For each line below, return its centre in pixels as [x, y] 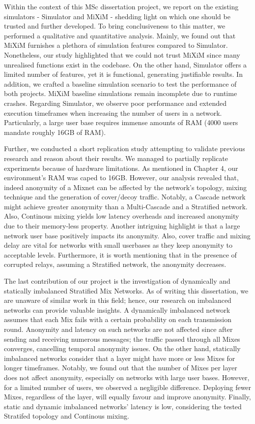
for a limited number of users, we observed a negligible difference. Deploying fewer [128, 387]
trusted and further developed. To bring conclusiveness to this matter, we [115, 26]
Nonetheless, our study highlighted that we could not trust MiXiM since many [122, 54]
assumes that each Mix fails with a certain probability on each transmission [118, 319]
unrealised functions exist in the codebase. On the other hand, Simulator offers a [126, 64]
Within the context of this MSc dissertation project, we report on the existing [121, 6]
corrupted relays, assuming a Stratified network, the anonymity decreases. [115, 264]
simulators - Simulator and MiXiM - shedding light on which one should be [117, 16]
